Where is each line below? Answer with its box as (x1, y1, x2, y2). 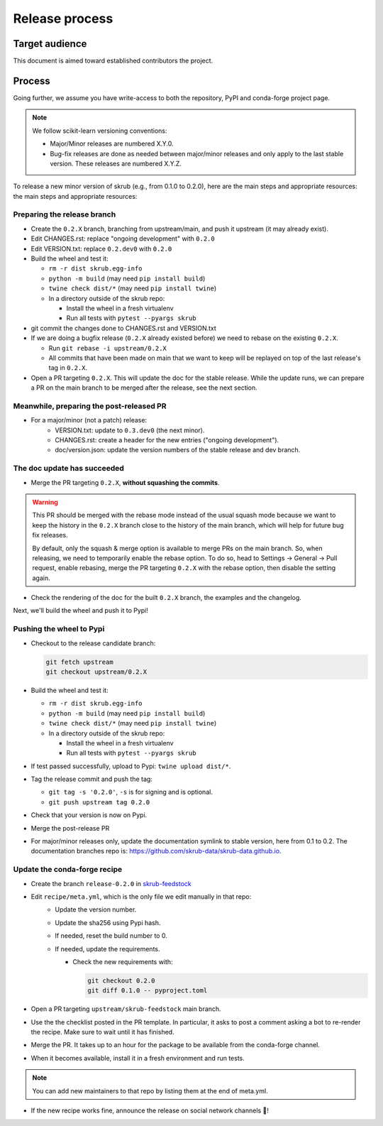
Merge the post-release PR (30, 824, 110, 832)
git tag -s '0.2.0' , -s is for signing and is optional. (48, 788, 213, 797)
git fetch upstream (45, 657, 113, 666)
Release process (13, 11, 113, 26)
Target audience (13, 38, 87, 50)
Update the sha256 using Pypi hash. (55, 918, 161, 927)
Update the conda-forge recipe (13, 865, 123, 875)
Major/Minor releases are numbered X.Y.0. (50, 139, 174, 148)
